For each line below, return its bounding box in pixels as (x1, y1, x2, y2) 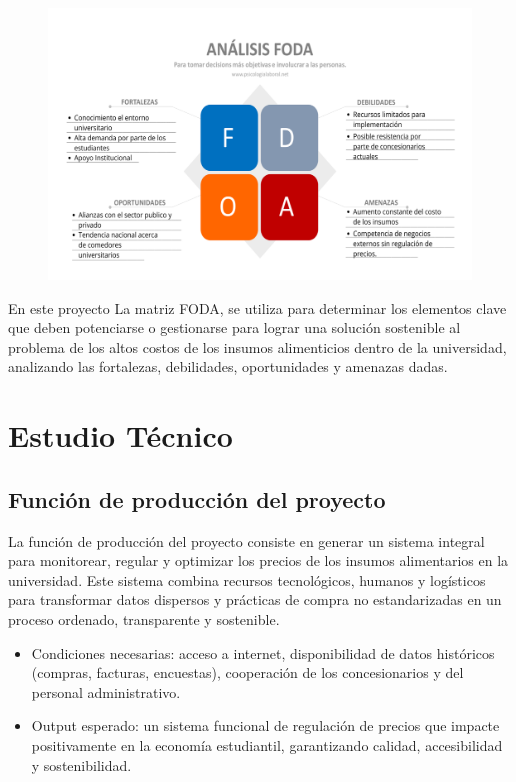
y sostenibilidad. (31, 754, 132, 775)
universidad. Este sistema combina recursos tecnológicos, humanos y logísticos (8, 569, 486, 590)
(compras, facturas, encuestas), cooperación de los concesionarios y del (31, 662, 464, 683)
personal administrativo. (31, 681, 181, 702)
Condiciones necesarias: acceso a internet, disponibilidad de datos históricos (31, 642, 495, 663)
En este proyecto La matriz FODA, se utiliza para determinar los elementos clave (8, 297, 507, 318)
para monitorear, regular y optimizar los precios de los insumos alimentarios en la (8, 550, 509, 571)
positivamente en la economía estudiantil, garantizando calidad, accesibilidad (31, 734, 503, 755)
